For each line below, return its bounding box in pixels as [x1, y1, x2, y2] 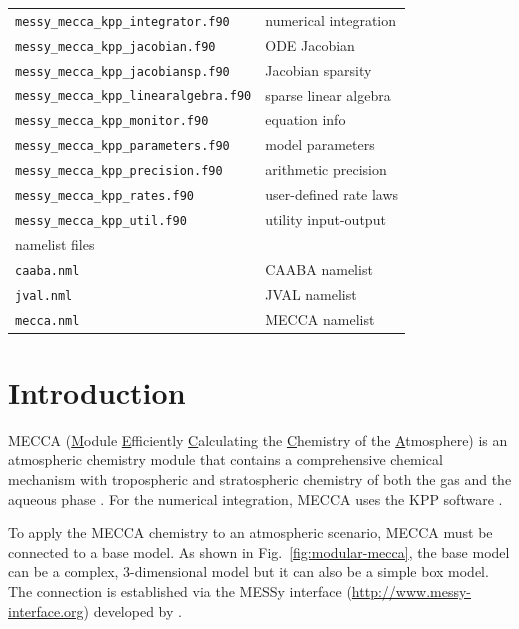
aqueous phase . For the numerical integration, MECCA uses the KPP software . [8, 488, 503, 509]
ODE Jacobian [265, 34, 355, 55]
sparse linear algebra [265, 84, 391, 105]
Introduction [8, 371, 186, 412]
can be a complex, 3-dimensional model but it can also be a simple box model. [8, 561, 489, 582]
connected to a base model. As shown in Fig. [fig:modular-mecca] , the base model [8, 541, 510, 562]
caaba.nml [15, 263, 80, 278]
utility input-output [265, 209, 386, 230]
